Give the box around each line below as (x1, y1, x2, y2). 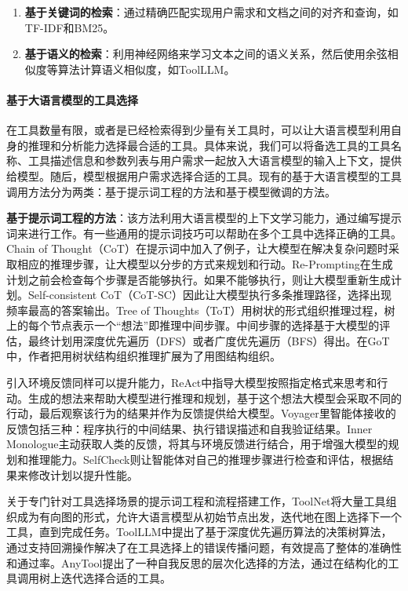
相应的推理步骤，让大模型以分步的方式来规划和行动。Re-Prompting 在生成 (16, 255, 393, 272)
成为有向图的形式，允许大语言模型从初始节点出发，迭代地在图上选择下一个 (16, 508, 402, 524)
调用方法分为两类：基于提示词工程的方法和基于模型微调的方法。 (6, 183, 336, 199)
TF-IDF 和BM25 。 (24, 19, 115, 35)
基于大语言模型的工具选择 (6, 91, 138, 108)
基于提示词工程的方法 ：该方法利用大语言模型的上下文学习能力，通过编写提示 (6, 210, 402, 226)
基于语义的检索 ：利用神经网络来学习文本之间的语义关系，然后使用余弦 (24, 46, 388, 62)
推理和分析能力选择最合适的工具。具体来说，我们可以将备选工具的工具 (27, 137, 391, 153)
